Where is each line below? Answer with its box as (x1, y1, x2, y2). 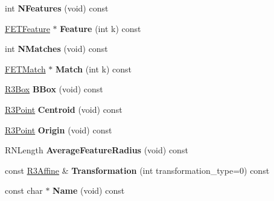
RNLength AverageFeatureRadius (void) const (5, 144, 188, 156)
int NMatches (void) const (5, 42, 108, 55)
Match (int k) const (56, 62, 132, 75)
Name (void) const (53, 184, 125, 197)
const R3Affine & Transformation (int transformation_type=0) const (5, 164, 270, 176)
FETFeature (5, 22, 50, 34)
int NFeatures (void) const (5, 2, 109, 14)
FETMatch (5, 62, 46, 75)
